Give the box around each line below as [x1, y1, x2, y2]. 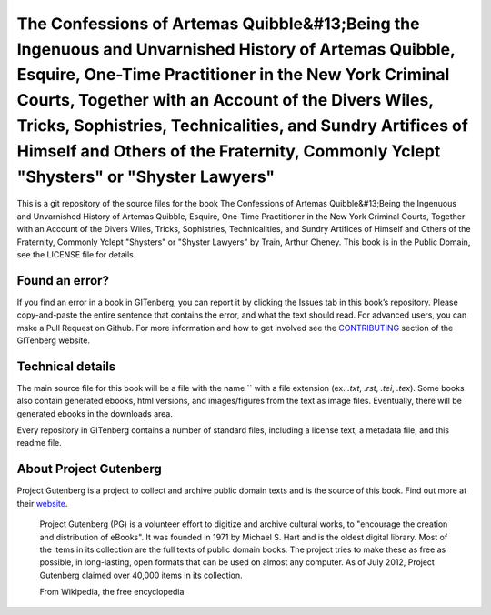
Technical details [16, 358, 116, 374]
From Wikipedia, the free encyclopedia [39, 587, 185, 598]
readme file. [16, 438, 63, 449]
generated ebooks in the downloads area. [16, 408, 173, 418]
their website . [16, 498, 68, 509]
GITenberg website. [16, 335, 91, 346]
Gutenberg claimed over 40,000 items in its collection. [39, 570, 243, 580]
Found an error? [16, 273, 109, 288]
